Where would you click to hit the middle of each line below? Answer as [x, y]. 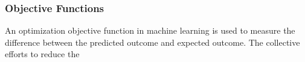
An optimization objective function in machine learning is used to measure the [150, 30]
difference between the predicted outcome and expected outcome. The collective [152, 42]
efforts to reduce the [42, 54]
